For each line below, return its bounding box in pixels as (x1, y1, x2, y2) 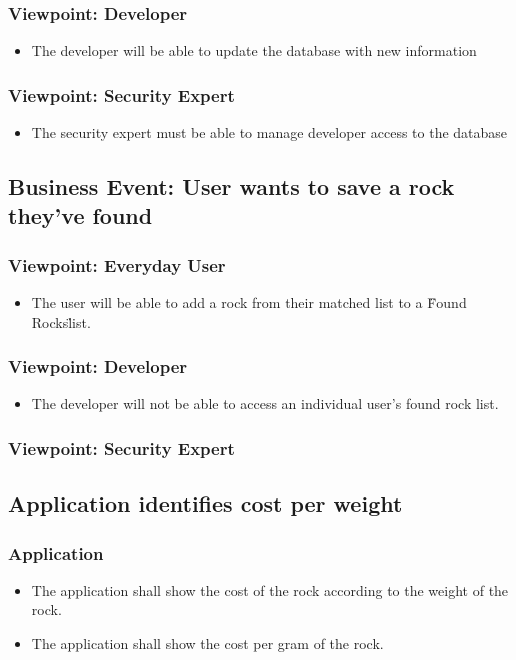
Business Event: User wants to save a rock (8, 171, 455, 202)
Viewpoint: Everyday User (8, 252, 226, 277)
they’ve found (8, 200, 153, 231)
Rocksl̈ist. (31, 311, 91, 332)
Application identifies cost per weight (8, 488, 403, 519)
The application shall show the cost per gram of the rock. (31, 633, 384, 654)
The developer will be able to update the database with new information (31, 40, 477, 61)
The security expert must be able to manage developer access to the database (31, 122, 508, 143)
